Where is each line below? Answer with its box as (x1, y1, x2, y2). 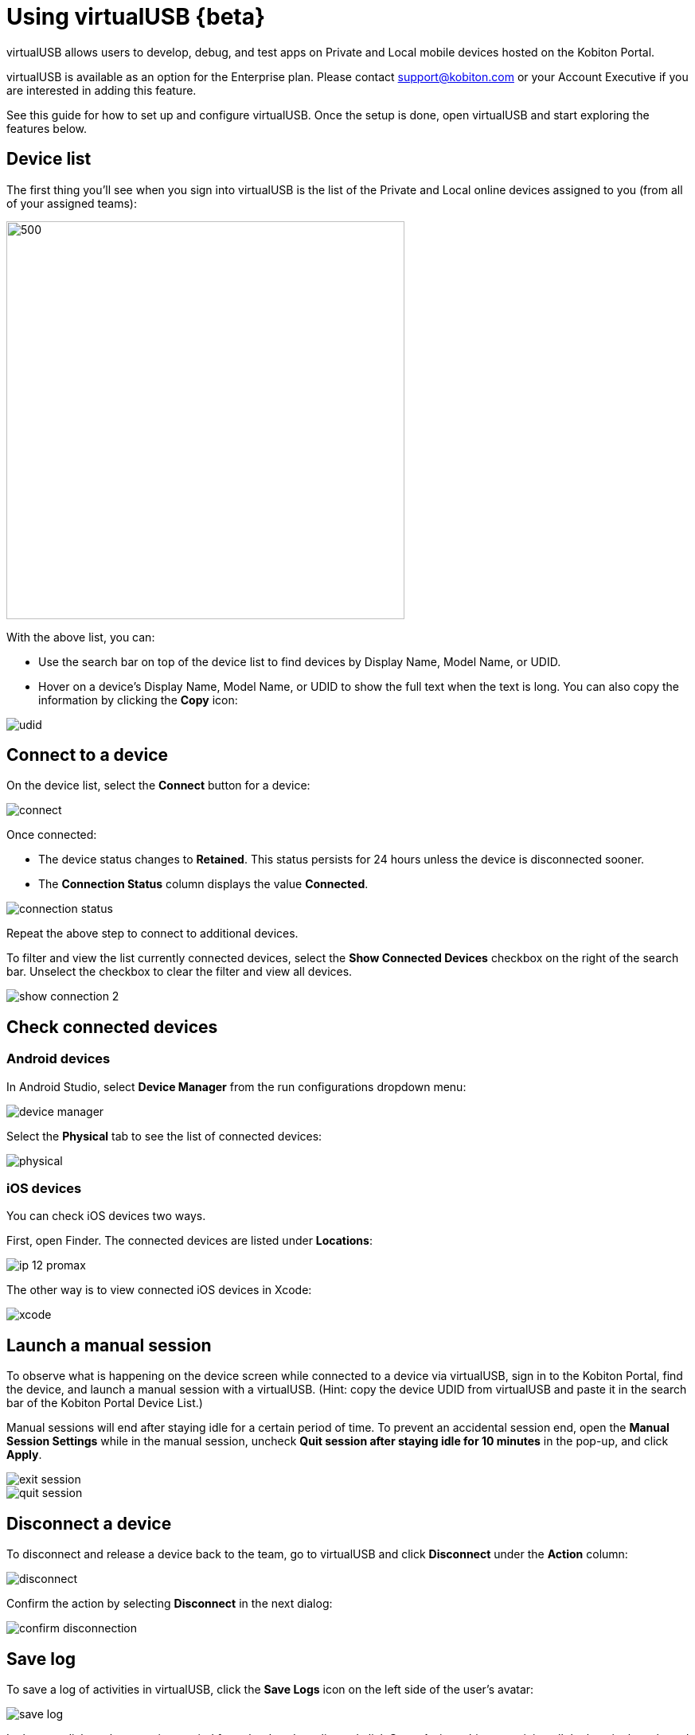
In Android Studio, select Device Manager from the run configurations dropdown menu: (6, 1079, 467, 1094)
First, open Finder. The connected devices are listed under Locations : (6, 1234, 373, 1248)
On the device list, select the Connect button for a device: (6, 778, 310, 793)
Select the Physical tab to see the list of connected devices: (6, 1129, 322, 1143)
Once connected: (6, 828, 97, 842)
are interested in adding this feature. (6, 83, 197, 97)
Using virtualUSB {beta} (6, 3, 266, 30)
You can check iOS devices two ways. (6, 1209, 206, 1223)
